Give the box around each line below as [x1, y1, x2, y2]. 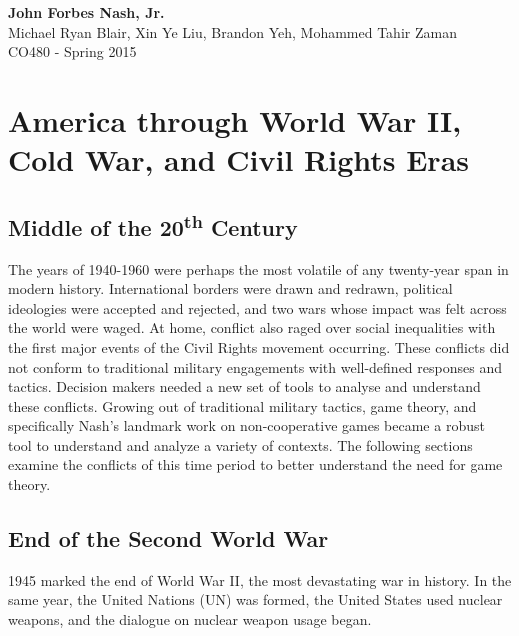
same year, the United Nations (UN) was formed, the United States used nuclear [8, 589, 503, 610]
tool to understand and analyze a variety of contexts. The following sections [8, 434, 473, 455]
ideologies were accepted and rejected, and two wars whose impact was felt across [8, 297, 507, 318]
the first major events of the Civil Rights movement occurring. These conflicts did [8, 336, 510, 357]
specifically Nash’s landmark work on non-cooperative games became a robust [8, 415, 485, 436]
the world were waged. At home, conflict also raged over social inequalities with [8, 317, 496, 338]
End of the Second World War [8, 523, 329, 554]
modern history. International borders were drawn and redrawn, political [8, 278, 453, 299]
